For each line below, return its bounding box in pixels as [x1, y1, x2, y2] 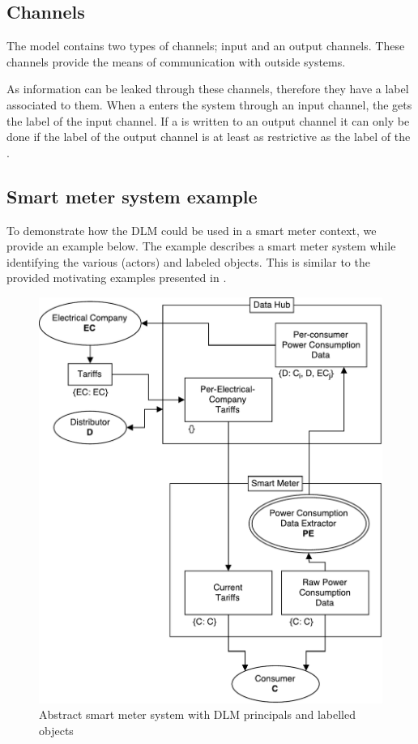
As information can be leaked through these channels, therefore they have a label [6, 80, 409, 97]
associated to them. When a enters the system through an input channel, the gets [6, 96, 412, 113]
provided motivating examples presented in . [6, 269, 227, 286]
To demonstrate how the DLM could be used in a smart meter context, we [6, 221, 377, 238]
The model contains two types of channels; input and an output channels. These [6, 37, 405, 54]
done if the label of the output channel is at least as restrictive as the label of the [6, 128, 411, 145]
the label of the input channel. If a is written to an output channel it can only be [6, 112, 410, 129]
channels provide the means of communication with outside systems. [6, 53, 346, 70]
